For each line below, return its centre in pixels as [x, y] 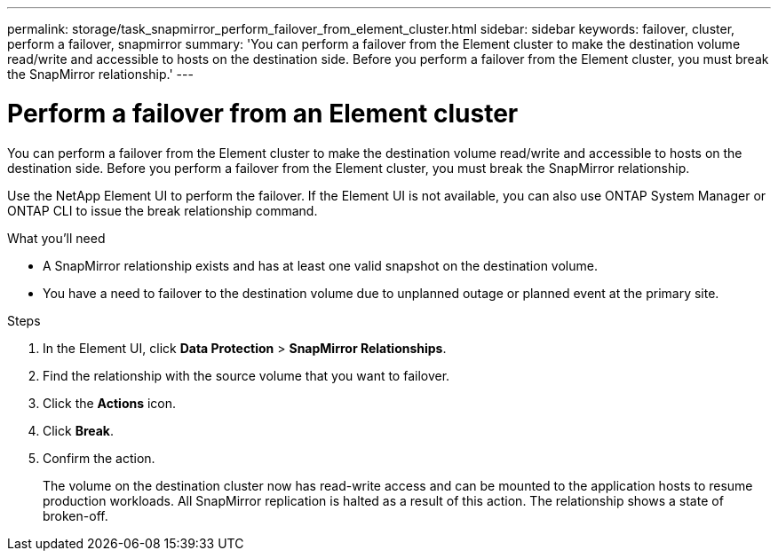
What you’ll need [56, 238]
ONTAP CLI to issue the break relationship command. [163, 210]
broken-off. [75, 515]
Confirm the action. [99, 458]
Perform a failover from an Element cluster [263, 113]
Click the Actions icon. [110, 403]
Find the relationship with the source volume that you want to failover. [246, 375]
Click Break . [79, 430]
